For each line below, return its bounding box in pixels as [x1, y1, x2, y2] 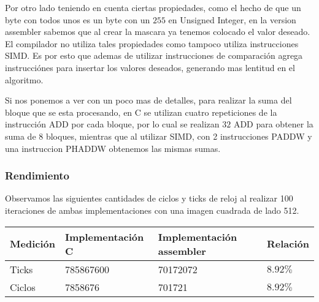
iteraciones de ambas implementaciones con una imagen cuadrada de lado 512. [5, 203, 299, 216]
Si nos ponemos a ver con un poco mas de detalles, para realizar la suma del [5, 94, 292, 107]
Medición [10, 236, 55, 251]
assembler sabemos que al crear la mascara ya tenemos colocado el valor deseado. [5, 25, 310, 38]
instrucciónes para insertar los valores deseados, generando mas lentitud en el [5, 61, 295, 74]
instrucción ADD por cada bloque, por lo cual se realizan [5, 118, 220, 130]
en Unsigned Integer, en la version [168, 13, 296, 26]
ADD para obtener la [233, 118, 313, 130]
